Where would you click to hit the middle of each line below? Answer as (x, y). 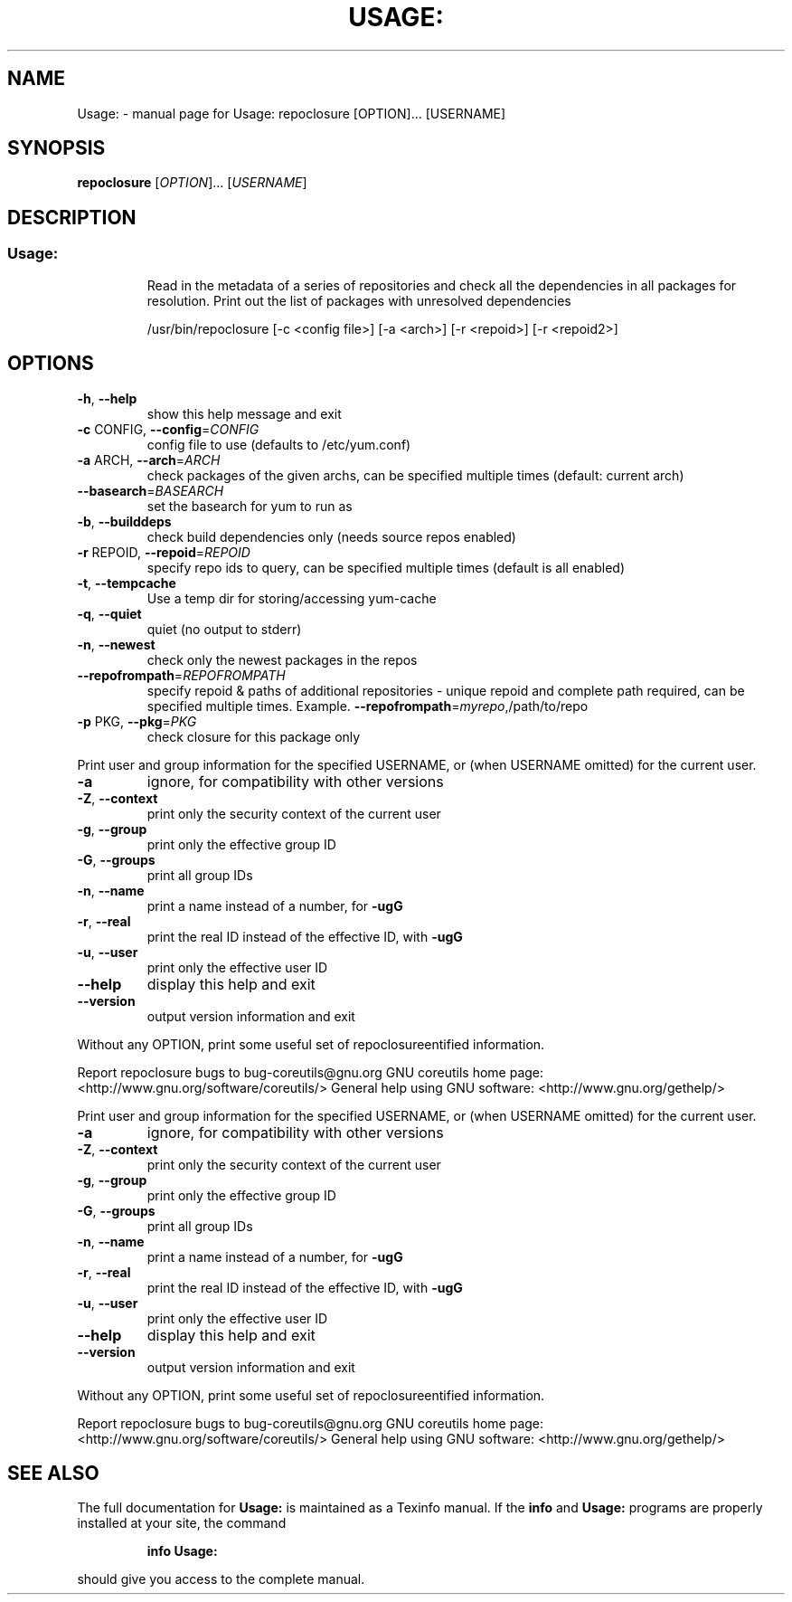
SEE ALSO (53, 1473)
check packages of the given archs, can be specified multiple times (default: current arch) (415, 475)
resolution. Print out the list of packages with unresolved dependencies (359, 300)
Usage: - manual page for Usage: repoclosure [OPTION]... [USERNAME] (292, 113)
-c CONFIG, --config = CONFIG (168, 429)
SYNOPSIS (57, 148)
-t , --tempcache (127, 583)
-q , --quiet (109, 613)
